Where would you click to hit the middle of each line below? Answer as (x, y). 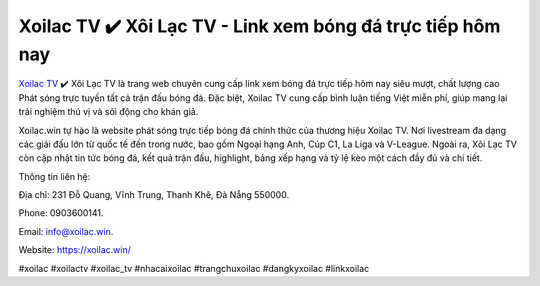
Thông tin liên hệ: (54, 176)
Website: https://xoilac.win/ (75, 250)
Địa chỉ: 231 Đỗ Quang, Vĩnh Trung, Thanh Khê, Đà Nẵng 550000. (154, 195)
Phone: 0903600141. (61, 213)
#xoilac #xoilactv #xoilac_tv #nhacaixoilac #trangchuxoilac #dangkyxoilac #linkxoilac (194, 268)
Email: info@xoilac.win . (66, 231)
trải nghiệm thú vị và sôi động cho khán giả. (108, 112)
